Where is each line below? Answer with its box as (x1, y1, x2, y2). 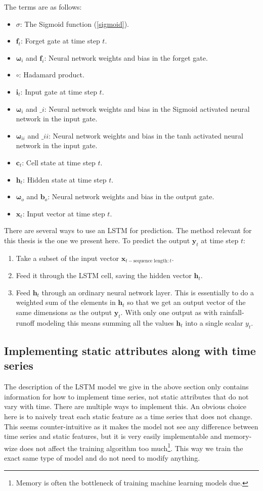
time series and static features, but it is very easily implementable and (4, 431, 222, 441)
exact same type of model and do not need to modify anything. (4, 452, 200, 463)
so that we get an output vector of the (127, 297, 246, 307)
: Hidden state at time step (23, 174, 107, 185)
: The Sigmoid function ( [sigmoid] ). (20, 18, 129, 29)
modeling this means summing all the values (36, 317, 174, 328)
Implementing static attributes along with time (4, 342, 256, 358)
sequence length (133, 258, 168, 264)
